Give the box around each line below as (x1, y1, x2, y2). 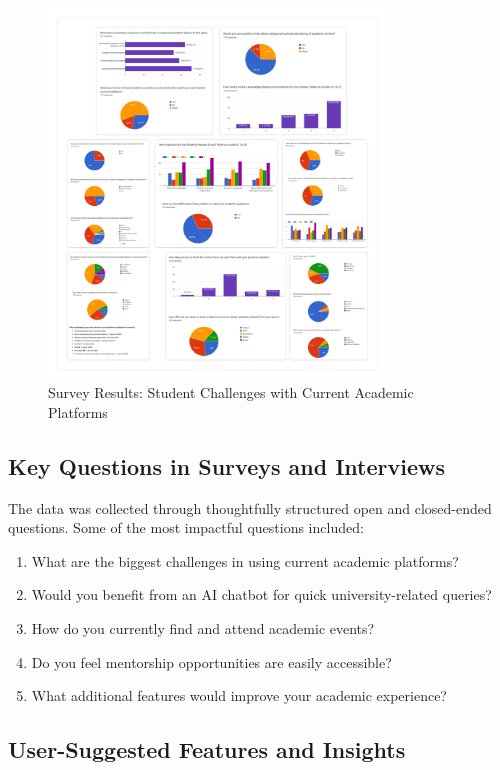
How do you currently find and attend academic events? (31, 618, 375, 639)
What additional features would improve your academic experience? (31, 685, 447, 706)
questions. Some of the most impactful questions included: (8, 517, 364, 538)
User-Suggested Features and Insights (8, 734, 406, 765)
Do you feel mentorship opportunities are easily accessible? (31, 651, 392, 672)
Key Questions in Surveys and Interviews (8, 450, 445, 481)
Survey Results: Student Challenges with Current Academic (48, 382, 414, 403)
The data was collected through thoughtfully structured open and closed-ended (8, 497, 492, 518)
